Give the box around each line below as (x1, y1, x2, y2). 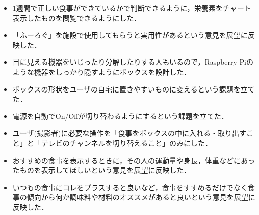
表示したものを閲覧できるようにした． (12, 12, 141, 23)
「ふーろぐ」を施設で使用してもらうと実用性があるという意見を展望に (12, 29, 248, 40)
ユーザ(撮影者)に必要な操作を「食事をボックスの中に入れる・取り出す (12, 128, 246, 138)
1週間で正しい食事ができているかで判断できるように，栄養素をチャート (12, 3, 251, 13)
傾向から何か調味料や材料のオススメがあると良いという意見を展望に (27, 192, 255, 202)
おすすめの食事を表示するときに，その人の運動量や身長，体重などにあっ (12, 155, 255, 165)
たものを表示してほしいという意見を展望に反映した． (12, 165, 191, 175)
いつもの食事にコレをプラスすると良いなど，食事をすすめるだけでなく (12, 181, 248, 192)
